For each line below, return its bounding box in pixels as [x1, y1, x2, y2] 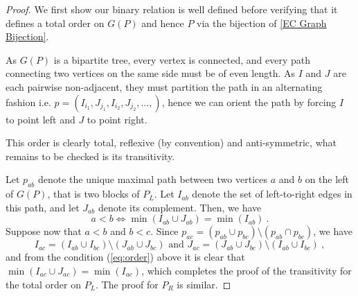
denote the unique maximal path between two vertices [37, 172, 267, 186]
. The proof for [96, 277, 159, 291]
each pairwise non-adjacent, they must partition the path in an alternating [6, 79, 323, 94]
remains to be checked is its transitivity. [6, 148, 175, 163]
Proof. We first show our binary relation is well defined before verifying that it [6, 2, 338, 16]
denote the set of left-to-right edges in [192, 186, 352, 201]
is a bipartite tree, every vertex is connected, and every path [53, 52, 310, 67]
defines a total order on [6, 15, 105, 30]
